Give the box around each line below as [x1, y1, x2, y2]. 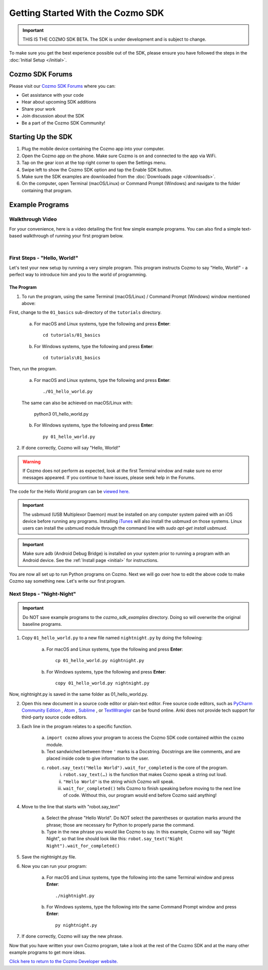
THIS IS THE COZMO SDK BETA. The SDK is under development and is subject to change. [22, 36, 206, 42]
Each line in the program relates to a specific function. [21, 723, 133, 729]
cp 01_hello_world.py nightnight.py [55, 658, 144, 664]
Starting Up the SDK [9, 133, 73, 141]
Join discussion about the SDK [21, 113, 84, 119]
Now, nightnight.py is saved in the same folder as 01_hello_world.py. [9, 691, 148, 697]
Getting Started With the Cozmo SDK [9, 7, 164, 18]
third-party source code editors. [21, 714, 87, 720]
